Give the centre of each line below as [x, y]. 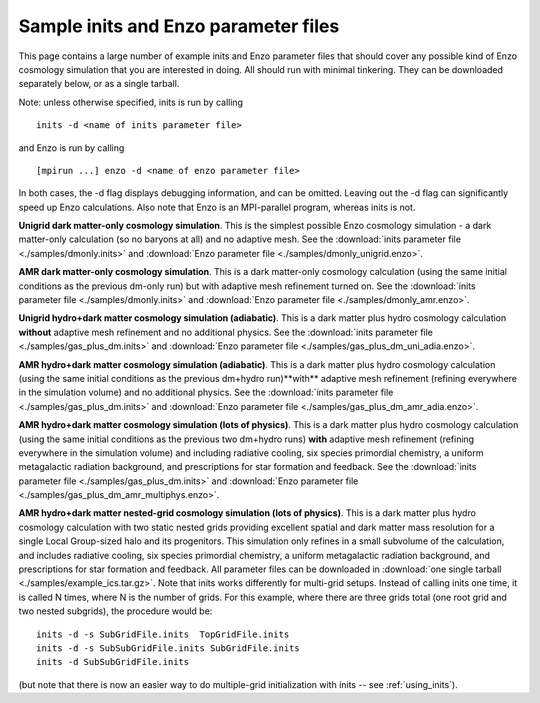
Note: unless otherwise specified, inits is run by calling [131, 102]
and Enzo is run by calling [71, 147]
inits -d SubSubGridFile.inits [113, 662]
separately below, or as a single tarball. [99, 84]
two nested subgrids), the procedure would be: [115, 611]
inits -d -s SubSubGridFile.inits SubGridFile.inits [168, 648]
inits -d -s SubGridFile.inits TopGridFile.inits [163, 634]
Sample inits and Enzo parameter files [179, 26]
